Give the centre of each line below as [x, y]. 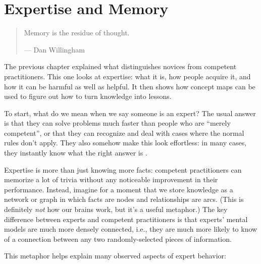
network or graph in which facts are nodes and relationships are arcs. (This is [124, 199]
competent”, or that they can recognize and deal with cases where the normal [124, 133]
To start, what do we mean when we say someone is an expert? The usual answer [130, 113]
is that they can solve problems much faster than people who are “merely [117, 123]
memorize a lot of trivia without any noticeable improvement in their [111, 179]
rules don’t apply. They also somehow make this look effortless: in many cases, [125, 143]
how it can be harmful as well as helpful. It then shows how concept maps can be [130, 86]
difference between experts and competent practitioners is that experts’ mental [126, 219]
